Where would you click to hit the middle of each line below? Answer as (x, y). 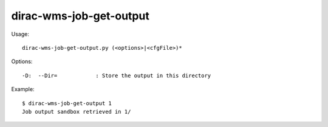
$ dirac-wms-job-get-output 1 (67, 103)
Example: (23, 89)
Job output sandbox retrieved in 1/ (77, 112)
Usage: (20, 34)
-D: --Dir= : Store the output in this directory (117, 75)
